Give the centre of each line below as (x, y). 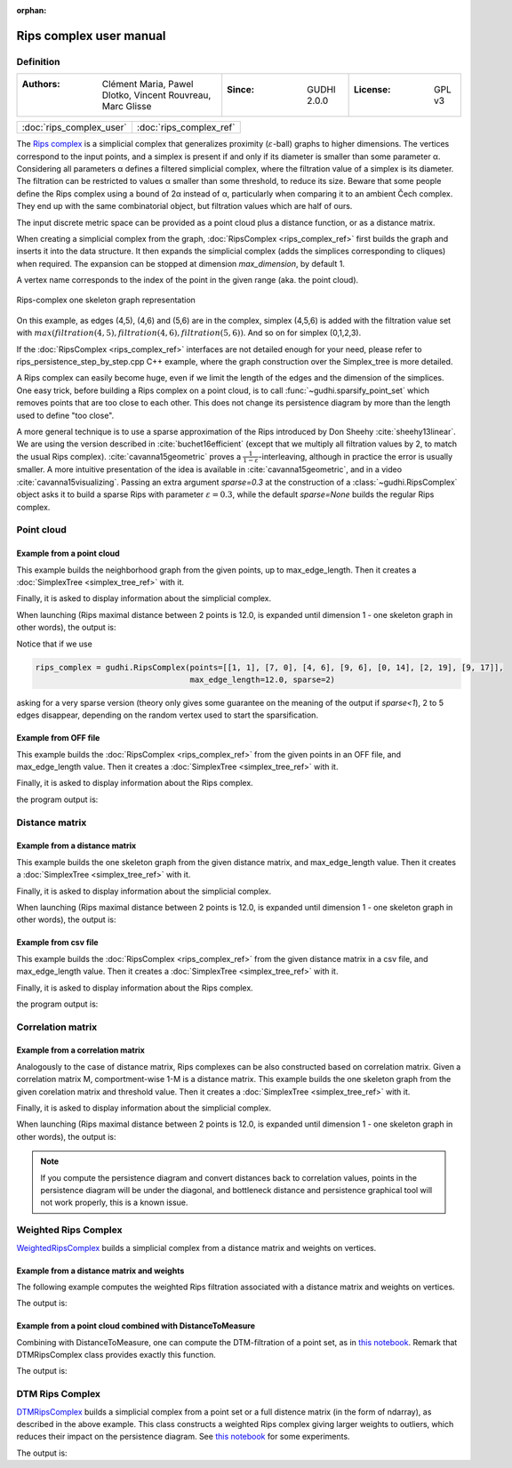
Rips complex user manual (91, 36)
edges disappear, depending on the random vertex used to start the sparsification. (168, 715)
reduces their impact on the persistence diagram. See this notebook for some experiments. (183, 1437)
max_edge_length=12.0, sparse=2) (263, 679)
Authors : (41, 84)
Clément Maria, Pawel (148, 84)
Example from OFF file (58, 738)
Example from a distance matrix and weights (100, 1271)
